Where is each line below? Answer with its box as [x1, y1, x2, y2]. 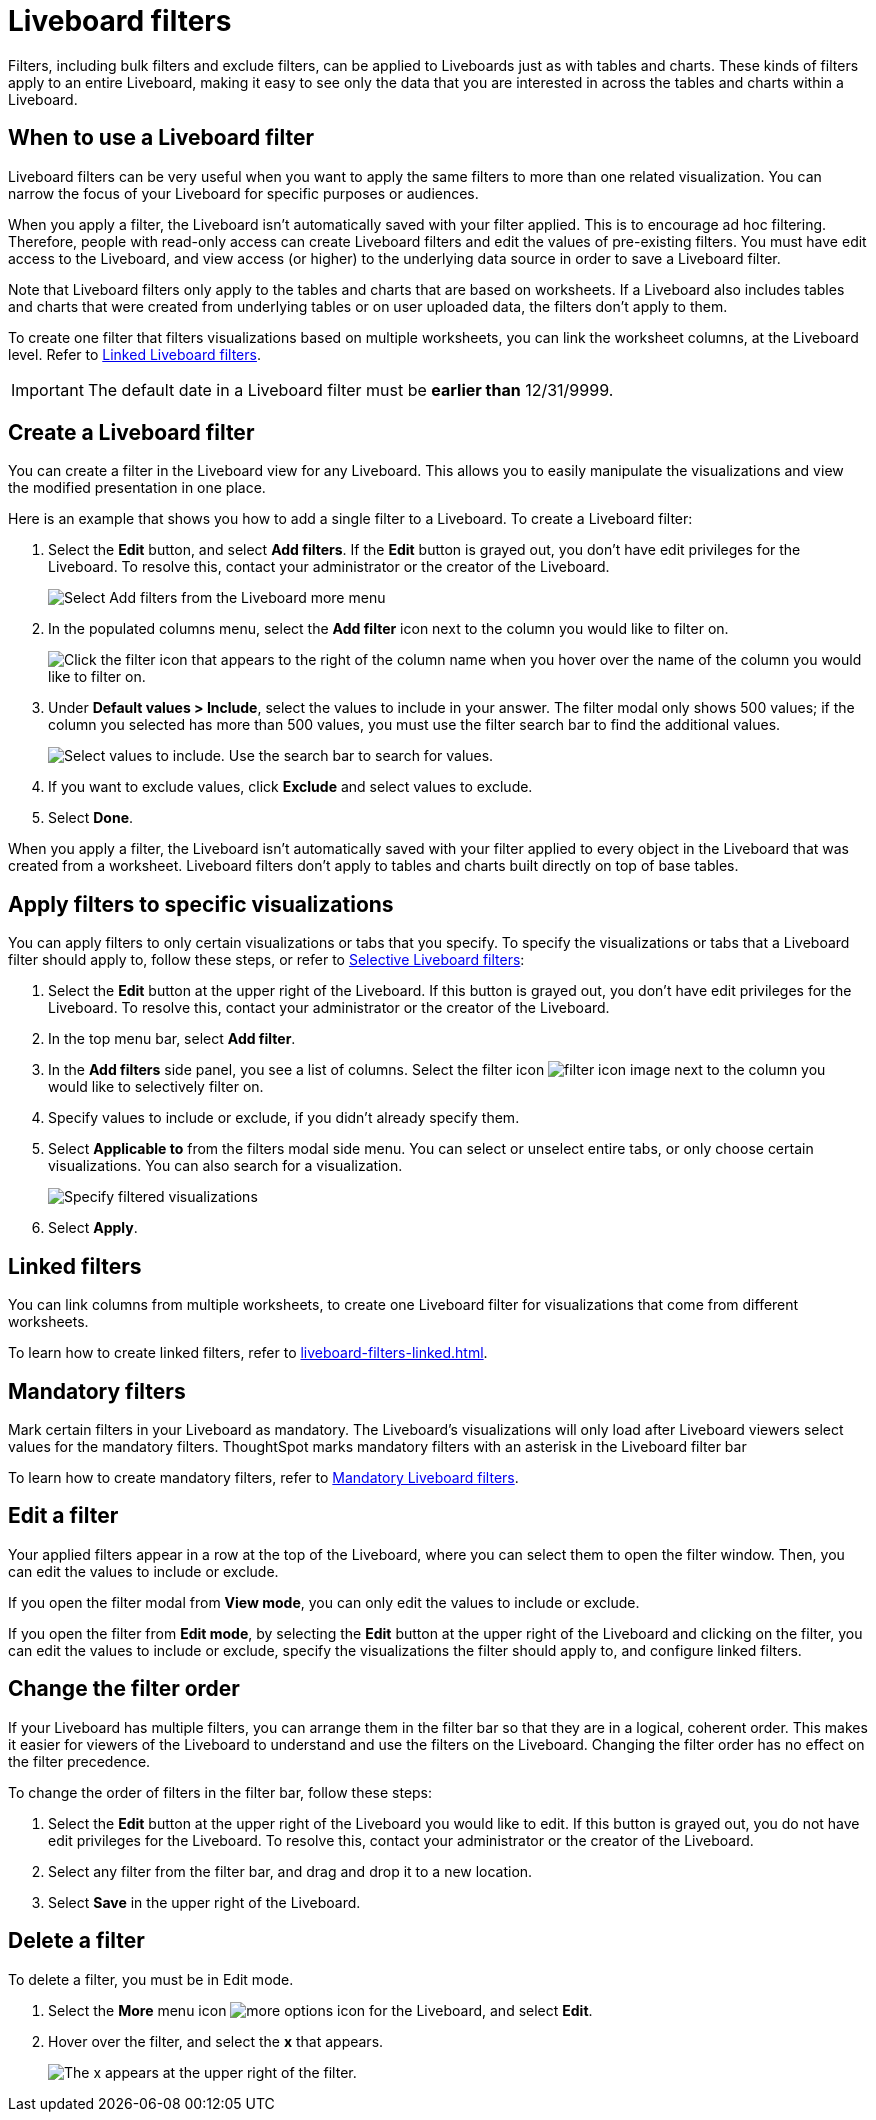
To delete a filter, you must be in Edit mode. [8, 1970, 294, 1988]
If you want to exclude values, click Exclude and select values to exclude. [48, 778, 533, 796]
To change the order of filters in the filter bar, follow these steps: [8, 1783, 433, 1801]
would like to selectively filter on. [48, 1078, 264, 1096]
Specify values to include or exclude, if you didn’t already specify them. [48, 1109, 520, 1127]
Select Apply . [48, 1219, 138, 1237]
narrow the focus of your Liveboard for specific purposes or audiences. [8, 184, 479, 202]
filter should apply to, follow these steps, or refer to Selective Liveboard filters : [8, 951, 525, 969]
